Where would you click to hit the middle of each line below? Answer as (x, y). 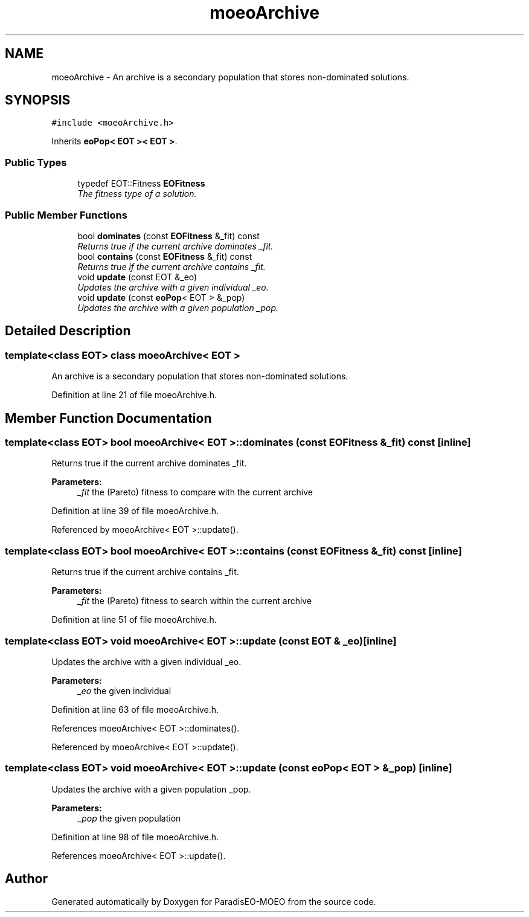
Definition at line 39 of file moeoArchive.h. (135, 511)
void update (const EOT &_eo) (137, 277)
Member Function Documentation (108, 418)
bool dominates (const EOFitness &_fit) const (168, 236)
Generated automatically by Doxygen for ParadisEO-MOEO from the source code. (214, 902)
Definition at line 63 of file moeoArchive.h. (135, 709)
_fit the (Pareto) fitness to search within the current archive (195, 601)
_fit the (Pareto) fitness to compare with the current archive (195, 492)
